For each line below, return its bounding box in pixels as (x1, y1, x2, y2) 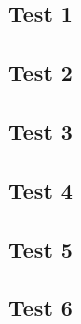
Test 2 (8, 57, 73, 88)
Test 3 (8, 115, 73, 146)
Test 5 (8, 233, 73, 264)
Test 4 (8, 174, 73, 205)
